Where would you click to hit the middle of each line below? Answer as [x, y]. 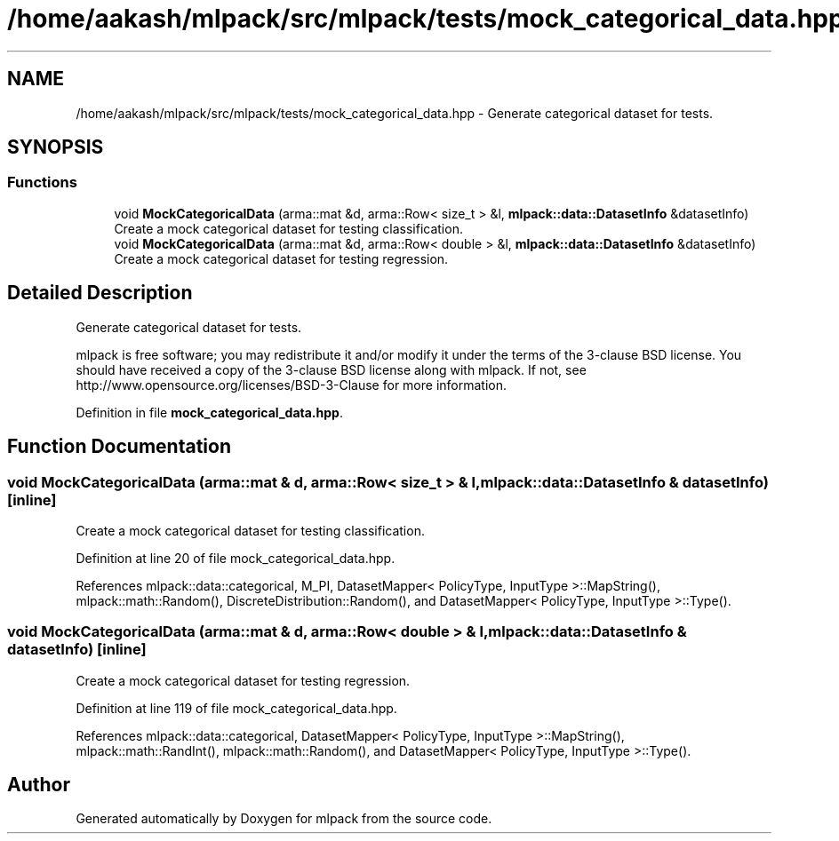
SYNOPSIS [56, 147]
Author [39, 785]
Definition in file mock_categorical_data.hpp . [209, 412]
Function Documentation [119, 447]
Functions [42, 182]
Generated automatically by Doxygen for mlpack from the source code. [284, 819]
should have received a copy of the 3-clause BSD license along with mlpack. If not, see [331, 369]
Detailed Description [100, 293]
